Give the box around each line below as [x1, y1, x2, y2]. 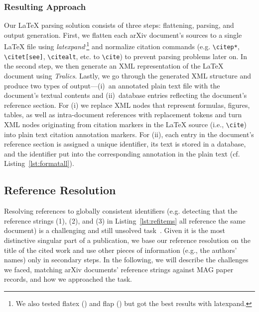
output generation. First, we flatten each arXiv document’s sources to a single [4, 29, 242, 40]
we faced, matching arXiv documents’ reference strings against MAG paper [4, 264, 234, 274]
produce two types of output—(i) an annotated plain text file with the [4, 80, 220, 90]
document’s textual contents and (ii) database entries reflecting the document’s [4, 90, 247, 100]
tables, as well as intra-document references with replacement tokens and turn [4, 109, 242, 120]
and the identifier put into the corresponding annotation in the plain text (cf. [4, 148, 240, 158]
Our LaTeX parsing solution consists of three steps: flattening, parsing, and [4, 20, 234, 30]
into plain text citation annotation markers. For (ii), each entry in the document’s [4, 129, 254, 139]
